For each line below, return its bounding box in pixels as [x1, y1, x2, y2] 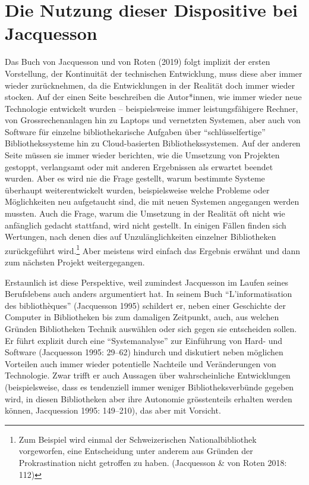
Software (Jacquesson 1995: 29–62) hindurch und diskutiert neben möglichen [5, 346, 283, 358]
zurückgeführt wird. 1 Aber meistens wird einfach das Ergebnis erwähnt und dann [5, 242, 301, 256]
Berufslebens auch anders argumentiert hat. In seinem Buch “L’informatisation [5, 287, 292, 300]
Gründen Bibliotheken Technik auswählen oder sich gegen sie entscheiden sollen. [5, 323, 297, 335]
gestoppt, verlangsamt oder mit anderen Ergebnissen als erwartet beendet [5, 160, 273, 173]
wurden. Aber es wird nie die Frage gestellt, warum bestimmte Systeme [5, 172, 265, 184]
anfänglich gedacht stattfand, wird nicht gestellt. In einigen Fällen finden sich [5, 218, 286, 231]
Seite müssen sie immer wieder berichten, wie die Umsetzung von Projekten [5, 149, 280, 161]
